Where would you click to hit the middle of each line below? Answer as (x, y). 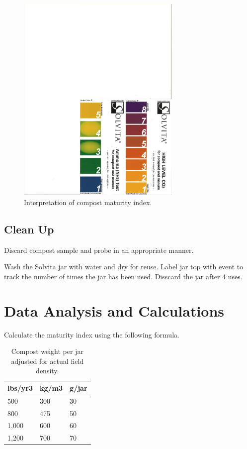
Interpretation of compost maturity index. (88, 202)
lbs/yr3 (20, 388)
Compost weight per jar (47, 351)
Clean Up (29, 229)
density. (47, 371)
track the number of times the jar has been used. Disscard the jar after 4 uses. (123, 276)
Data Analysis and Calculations (114, 310)
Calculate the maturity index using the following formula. (92, 334)
